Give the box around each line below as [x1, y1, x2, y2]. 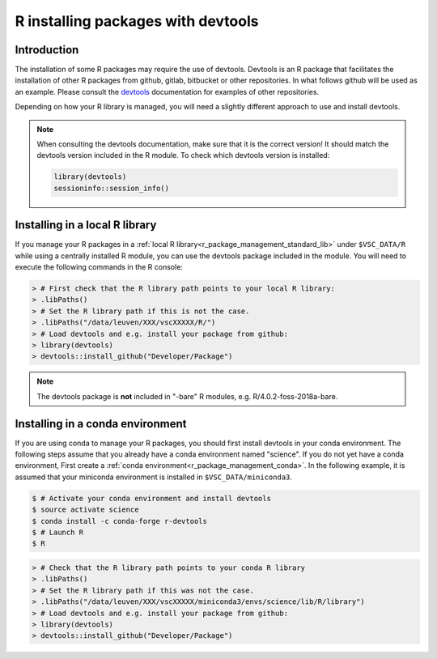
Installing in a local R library [15, 219, 157, 232]
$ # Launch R [32, 528, 84, 537]
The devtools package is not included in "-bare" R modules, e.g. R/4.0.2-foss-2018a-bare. [36, 391, 338, 401]
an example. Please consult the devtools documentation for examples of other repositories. [15, 87, 320, 96]
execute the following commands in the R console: [15, 262, 184, 272]
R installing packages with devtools [15, 12, 259, 30]
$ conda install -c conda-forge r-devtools [32, 517, 208, 525]
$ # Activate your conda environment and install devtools [32, 494, 271, 503]
